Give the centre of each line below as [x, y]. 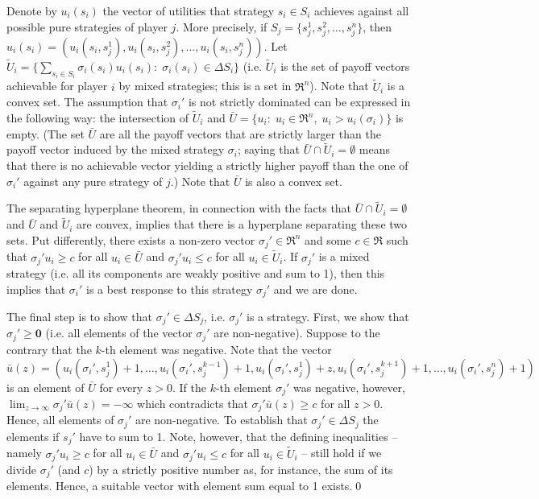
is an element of [46, 387]
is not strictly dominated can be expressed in [299, 102]
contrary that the [49, 349]
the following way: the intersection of [98, 118]
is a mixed [344, 256]
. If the [189, 387]
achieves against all [362, 10]
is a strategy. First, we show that [328, 317]
